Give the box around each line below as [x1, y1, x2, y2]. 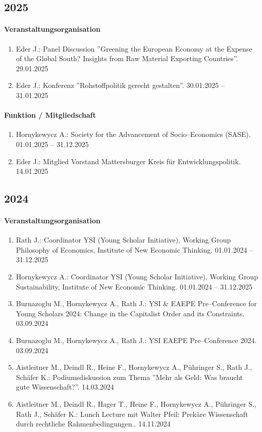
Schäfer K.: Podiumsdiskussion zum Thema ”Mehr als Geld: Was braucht [16, 371, 243, 382]
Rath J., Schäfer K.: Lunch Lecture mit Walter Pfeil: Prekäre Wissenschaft [16, 408, 248, 419]
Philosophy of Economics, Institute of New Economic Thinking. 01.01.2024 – [16, 244, 253, 255]
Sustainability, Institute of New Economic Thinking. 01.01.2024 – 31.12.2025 [16, 281, 253, 292]
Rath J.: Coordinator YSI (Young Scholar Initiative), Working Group [16, 234, 231, 245]
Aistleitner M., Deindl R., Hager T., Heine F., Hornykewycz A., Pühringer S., [16, 399, 256, 409]
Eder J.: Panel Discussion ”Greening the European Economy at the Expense [16, 43, 252, 54]
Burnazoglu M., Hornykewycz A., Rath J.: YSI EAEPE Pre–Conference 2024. [16, 335, 257, 346]
